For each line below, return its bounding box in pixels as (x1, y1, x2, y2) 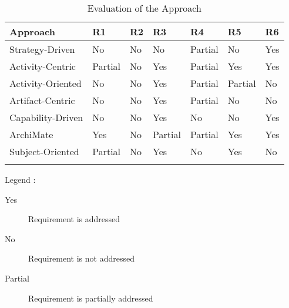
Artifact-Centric (9, 93, 75, 107)
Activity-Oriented (9, 76, 82, 90)
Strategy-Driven (9, 42, 75, 56)
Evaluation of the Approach (87, 1, 201, 15)
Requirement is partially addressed (28, 292, 153, 304)
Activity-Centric (9, 59, 76, 73)
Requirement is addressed (28, 213, 120, 225)
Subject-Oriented (9, 145, 79, 158)
